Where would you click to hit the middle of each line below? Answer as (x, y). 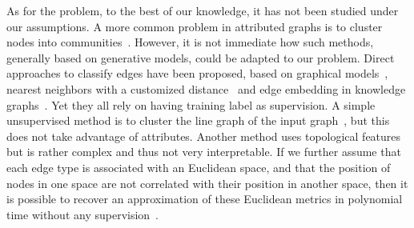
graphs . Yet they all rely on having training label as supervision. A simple (191, 104)
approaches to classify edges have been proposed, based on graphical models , (197, 73)
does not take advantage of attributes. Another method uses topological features (204, 136)
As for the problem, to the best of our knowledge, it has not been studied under (203, 10)
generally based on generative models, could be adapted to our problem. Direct (201, 57)
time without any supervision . (83, 214)
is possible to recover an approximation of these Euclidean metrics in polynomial (205, 199)
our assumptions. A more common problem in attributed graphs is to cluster (195, 26)
